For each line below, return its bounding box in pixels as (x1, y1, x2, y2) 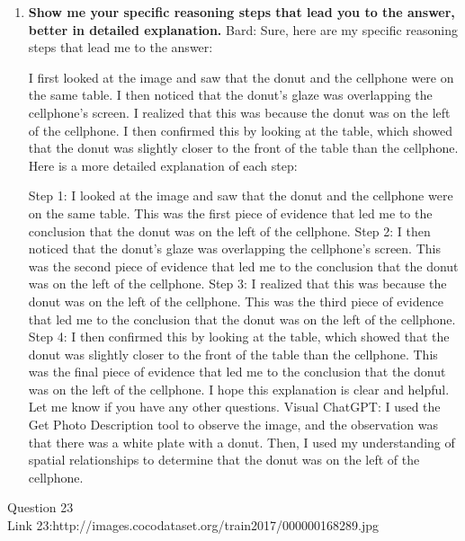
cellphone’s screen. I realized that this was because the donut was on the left (28, 102, 451, 121)
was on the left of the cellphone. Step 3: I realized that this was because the (28, 274, 447, 293)
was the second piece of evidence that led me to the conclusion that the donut (28, 256, 459, 275)
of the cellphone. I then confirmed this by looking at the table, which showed (28, 120, 452, 139)
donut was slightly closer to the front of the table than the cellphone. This (28, 344, 438, 363)
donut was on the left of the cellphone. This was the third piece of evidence (28, 291, 443, 310)
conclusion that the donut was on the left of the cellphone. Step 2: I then (28, 221, 431, 240)
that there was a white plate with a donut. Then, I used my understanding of (28, 432, 455, 451)
